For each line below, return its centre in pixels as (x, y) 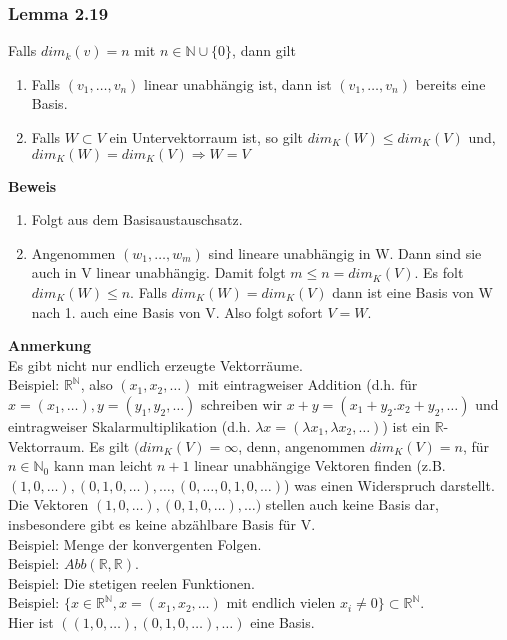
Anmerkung (49, 345)
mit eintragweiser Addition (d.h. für (308, 384)
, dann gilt (264, 50)
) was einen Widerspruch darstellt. (389, 484)
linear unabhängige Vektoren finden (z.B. (320, 465)
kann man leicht (103, 465)
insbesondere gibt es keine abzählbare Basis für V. (162, 523)
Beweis (32, 185)
